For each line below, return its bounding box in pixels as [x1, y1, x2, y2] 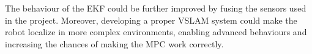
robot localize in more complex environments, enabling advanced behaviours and [5, 25, 307, 38]
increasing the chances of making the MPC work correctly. [5, 37, 224, 50]
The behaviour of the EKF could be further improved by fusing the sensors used [5, 2, 306, 14]
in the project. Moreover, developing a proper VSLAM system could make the [5, 13, 297, 26]
